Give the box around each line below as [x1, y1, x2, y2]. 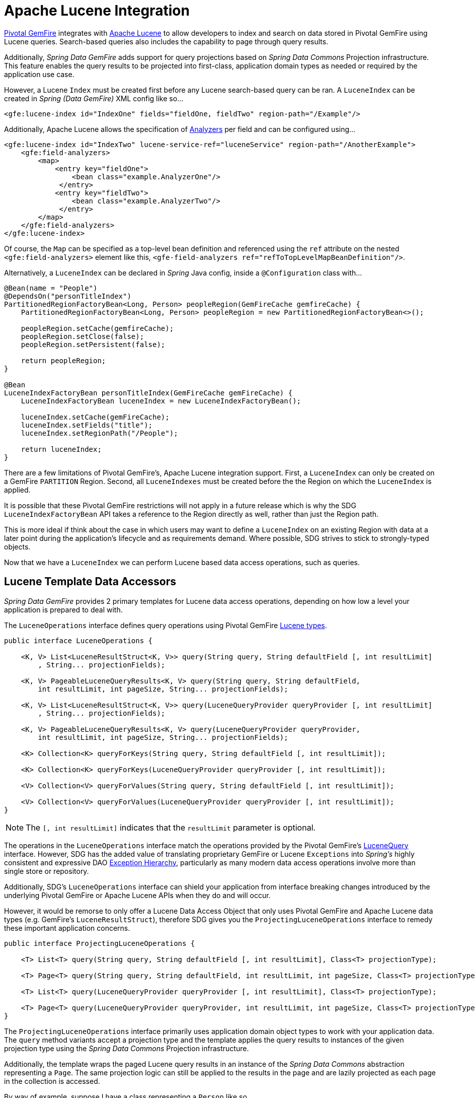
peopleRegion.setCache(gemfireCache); [21, 324, 174, 332]
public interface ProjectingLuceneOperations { [4, 939, 195, 947]
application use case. [4, 70, 74, 79]
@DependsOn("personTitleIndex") [4, 292, 131, 300]
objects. [4, 542, 31, 551]
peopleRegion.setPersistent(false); [21, 340, 166, 349]
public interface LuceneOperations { [4, 636, 153, 645]
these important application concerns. [4, 923, 130, 932]
